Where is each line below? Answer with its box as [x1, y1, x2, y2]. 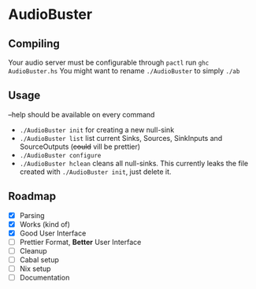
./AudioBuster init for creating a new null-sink [19, 124, 175, 135]
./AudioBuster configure [19, 151, 102, 159]
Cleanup [19, 246, 47, 255]
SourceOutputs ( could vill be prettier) [19, 142, 140, 151]
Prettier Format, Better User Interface [19, 237, 142, 246]
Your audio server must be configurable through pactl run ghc [8, 57, 210, 67]
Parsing [19, 210, 45, 220]
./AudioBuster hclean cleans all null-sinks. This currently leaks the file [19, 158, 249, 168]
